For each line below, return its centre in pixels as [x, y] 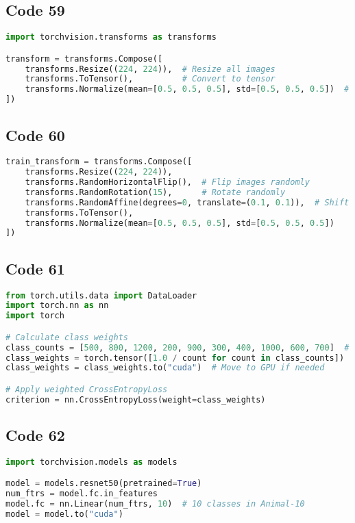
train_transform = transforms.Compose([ [99, 162]
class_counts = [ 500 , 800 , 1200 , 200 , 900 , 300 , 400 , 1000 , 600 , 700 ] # [177, 347]
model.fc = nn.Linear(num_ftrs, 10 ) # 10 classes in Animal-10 [155, 504]
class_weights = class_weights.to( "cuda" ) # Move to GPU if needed [165, 368]
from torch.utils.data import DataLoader [101, 295]
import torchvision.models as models [91, 462]
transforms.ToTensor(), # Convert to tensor [150, 79]
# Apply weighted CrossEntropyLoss [87, 389]
